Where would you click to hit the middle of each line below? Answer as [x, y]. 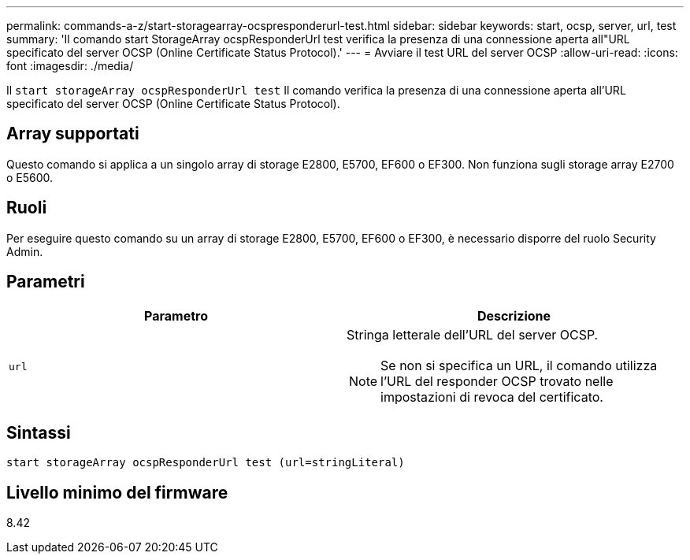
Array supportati [73, 134]
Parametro [176, 315]
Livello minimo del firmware [117, 492]
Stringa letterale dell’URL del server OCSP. [473, 334]
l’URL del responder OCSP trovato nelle [497, 381]
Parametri [46, 282]
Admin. [25, 251]
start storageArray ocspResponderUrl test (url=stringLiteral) [206, 463]
